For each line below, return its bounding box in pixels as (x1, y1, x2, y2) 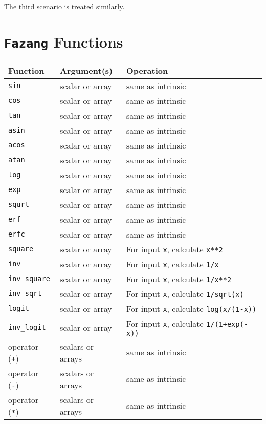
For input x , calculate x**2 (126, 243, 223, 255)
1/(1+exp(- (206, 320, 248, 328)
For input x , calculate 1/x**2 (126, 272, 232, 285)
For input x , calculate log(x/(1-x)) (126, 302, 257, 314)
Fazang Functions (4, 31, 123, 52)
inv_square (8, 274, 50, 283)
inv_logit (8, 323, 46, 332)
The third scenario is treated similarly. (4, 1, 125, 11)
